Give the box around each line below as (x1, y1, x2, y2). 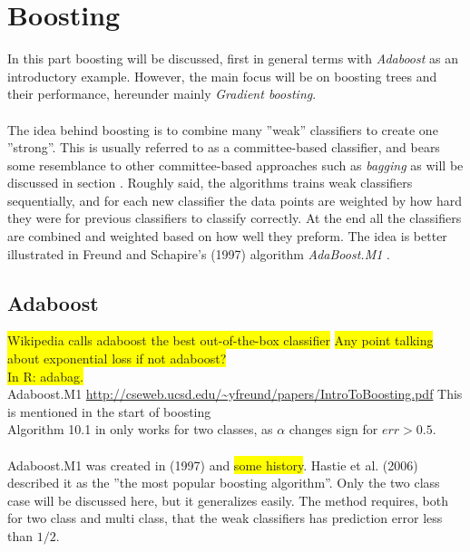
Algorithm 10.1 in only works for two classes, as (7, 420, 273, 439)
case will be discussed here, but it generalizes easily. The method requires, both (7, 490, 448, 509)
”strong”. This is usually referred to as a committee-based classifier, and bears (7, 138, 440, 157)
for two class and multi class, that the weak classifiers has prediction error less (7, 508, 443, 528)
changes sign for (289, 420, 378, 439)
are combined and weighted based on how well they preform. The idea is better (7, 227, 447, 246)
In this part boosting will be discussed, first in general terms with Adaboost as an (7, 49, 459, 68)
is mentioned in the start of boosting (7, 402, 211, 421)
